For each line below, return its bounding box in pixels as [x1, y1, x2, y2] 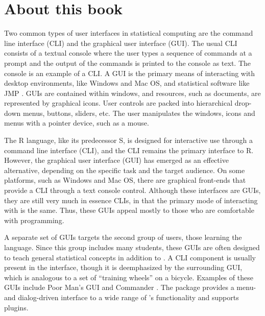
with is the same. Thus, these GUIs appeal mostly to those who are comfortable [4, 205, 254, 215]
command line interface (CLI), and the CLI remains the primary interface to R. [4, 144, 254, 155]
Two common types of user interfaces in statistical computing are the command [4, 28, 253, 38]
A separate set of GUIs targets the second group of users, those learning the [4, 232, 242, 242]
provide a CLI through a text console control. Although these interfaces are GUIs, [4, 185, 261, 196]
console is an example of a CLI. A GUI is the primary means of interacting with [4, 67, 255, 78]
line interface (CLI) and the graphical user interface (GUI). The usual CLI [4, 37, 237, 48]
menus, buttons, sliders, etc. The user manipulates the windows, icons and [22, 107, 255, 118]
